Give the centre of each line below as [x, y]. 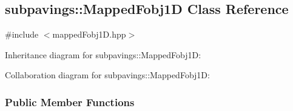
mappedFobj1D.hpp [89, 34]
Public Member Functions [70, 102]
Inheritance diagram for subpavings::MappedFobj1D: [103, 54]
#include [22, 34]
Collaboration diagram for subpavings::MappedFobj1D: [107, 75]
